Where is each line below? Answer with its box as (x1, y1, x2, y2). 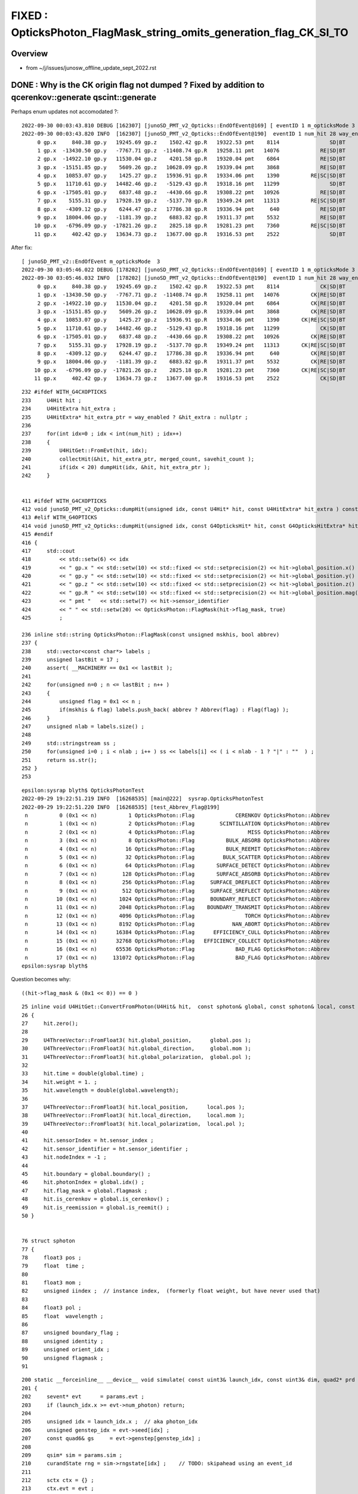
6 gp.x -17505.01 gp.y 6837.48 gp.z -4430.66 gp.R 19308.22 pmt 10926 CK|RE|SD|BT (37, 333, 346, 340)
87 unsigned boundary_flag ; (21, 1330, 119, 1336)
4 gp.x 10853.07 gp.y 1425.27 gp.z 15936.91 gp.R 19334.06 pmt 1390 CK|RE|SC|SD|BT (37, 317, 346, 323)
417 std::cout (21, 547, 76, 554)
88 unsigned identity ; (21, 1337, 104, 1345)
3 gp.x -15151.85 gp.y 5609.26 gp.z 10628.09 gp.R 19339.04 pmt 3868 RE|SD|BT (37, 164, 346, 170)
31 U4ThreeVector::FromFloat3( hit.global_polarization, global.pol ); (21, 1054, 252, 1060)
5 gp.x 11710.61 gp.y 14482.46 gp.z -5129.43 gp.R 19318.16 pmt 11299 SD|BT (37, 180, 346, 188)
